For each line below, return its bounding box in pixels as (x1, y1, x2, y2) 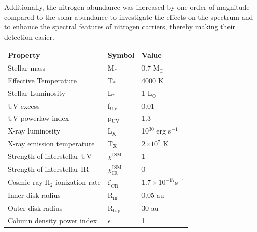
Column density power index (8, 215, 97, 226)
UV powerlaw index (8, 113, 69, 123)
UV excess (8, 100, 40, 111)
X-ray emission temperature (8, 138, 95, 149)
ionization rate (55, 177, 101, 187)
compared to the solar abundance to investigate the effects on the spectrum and (4, 11, 253, 22)
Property (8, 50, 40, 60)
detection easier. (4, 31, 54, 42)
